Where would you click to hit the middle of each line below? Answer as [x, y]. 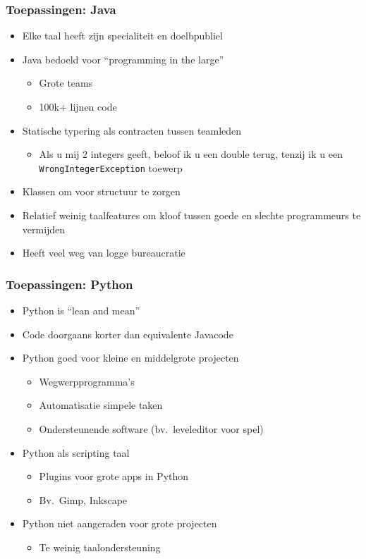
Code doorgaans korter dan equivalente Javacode [128, 334]
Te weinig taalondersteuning [100, 547]
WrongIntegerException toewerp [111, 167]
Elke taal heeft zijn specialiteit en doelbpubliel [122, 36]
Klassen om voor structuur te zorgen [101, 191]
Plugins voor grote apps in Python [114, 476]
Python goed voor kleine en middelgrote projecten [130, 358]
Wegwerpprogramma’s [87, 381]
